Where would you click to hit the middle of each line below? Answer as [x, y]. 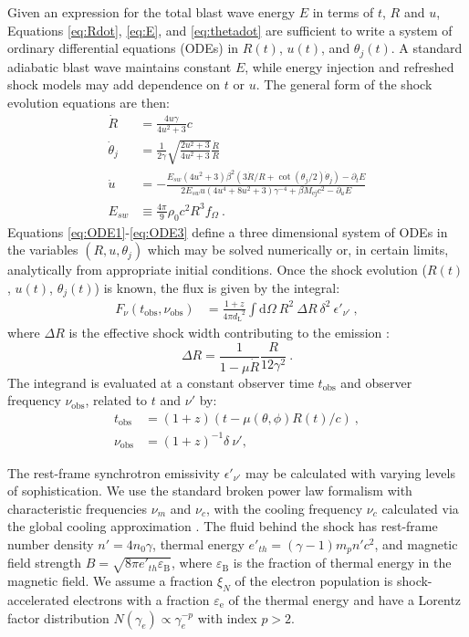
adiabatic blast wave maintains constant [120, 66]
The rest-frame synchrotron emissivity [114, 472]
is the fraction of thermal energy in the [342, 563]
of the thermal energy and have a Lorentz [345, 599]
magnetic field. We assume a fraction [110, 581]
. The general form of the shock [344, 84]
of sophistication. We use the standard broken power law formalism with [210, 491]
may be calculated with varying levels [350, 472]
